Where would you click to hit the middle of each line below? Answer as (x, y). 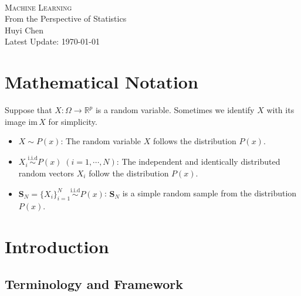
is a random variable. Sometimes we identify (175, 110)
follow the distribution (129, 173)
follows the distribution (195, 141)
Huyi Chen (24, 30)
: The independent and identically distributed (198, 161)
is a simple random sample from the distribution (209, 193)
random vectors (46, 173)
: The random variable (101, 141)
